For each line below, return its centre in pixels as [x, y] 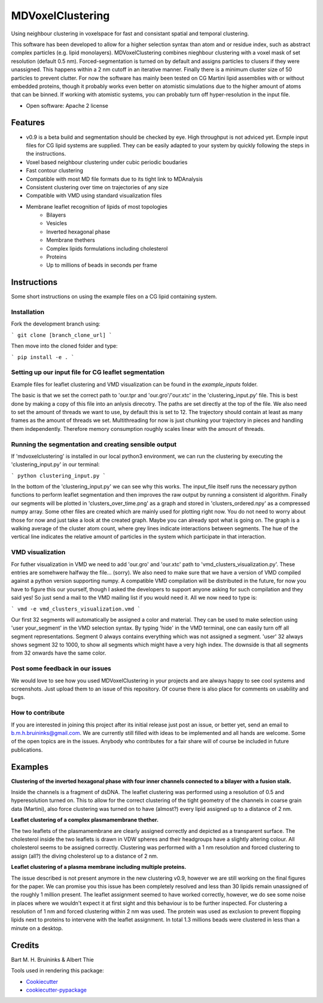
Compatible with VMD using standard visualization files [94, 196]
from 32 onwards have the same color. [59, 653]
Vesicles [57, 223]
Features [28, 123]
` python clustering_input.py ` [58, 475]
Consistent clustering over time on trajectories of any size [97, 187]
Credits [25, 945]
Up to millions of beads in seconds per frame [102, 265]
